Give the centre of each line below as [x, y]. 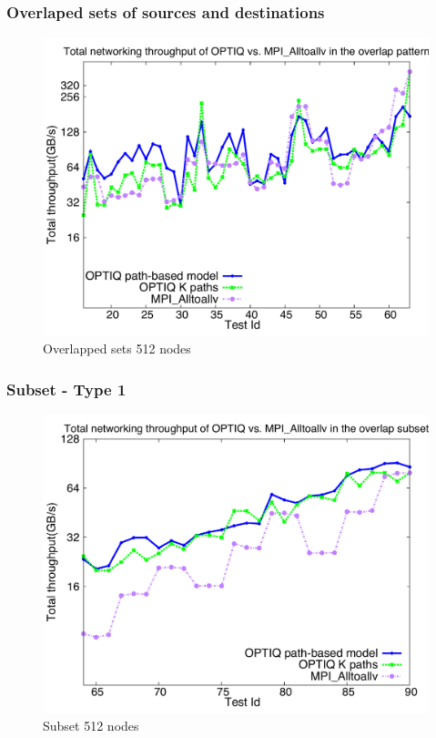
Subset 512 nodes [91, 726]
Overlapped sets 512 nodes [117, 348]
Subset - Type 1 [66, 389]
